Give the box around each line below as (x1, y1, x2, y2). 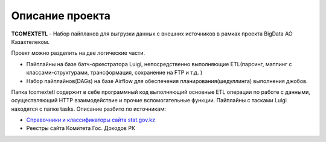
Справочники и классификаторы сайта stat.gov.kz (26, 116, 155, 123)
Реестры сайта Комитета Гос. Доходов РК (26, 125, 136, 132)
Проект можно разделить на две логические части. (11, 49, 145, 57)
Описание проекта (11, 9, 111, 22)
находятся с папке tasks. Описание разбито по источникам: (11, 105, 166, 113)
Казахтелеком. (11, 38, 50, 45)
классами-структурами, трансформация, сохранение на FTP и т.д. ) (26, 69, 203, 76)
